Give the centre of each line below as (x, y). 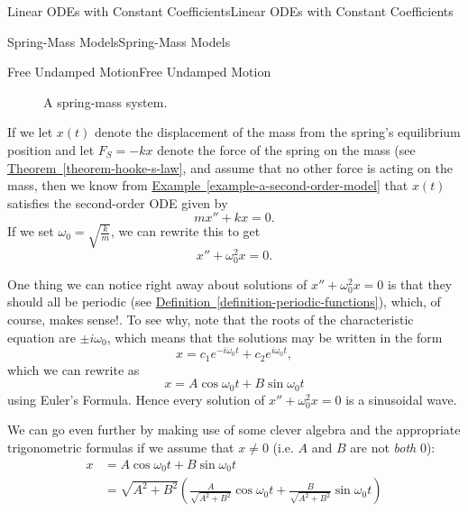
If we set (31, 231)
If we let (30, 132)
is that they (420, 283)
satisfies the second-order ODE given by (118, 202)
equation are (41, 337)
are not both (383, 447)
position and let (51, 149)
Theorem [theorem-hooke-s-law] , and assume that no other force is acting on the (230, 167)
